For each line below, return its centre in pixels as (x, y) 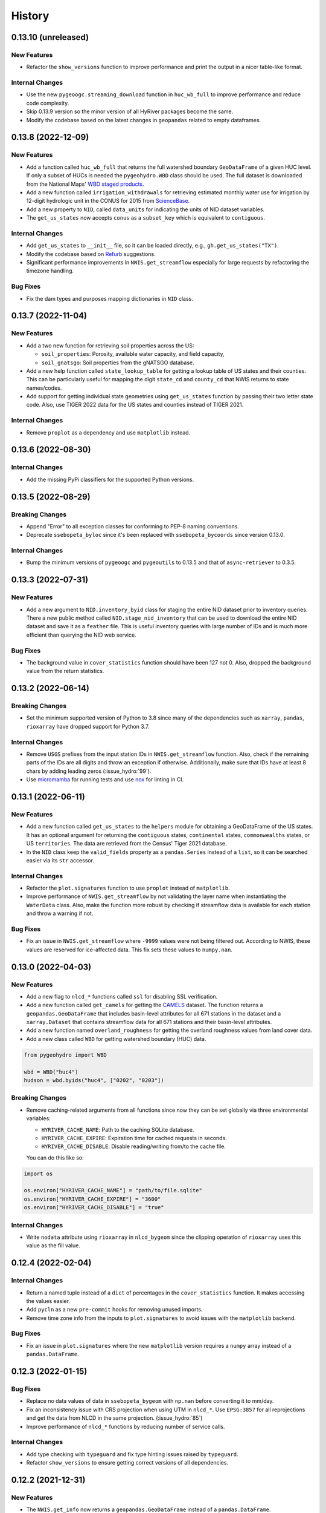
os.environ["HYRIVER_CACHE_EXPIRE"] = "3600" (92, 1199)
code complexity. (48, 103)
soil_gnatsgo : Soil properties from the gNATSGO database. (118, 363)
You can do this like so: (55, 1157)
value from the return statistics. (65, 671)
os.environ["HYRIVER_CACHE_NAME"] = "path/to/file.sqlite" (113, 1190)
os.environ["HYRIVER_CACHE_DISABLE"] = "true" (94, 1208)
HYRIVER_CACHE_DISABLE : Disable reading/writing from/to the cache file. (134, 1146)
